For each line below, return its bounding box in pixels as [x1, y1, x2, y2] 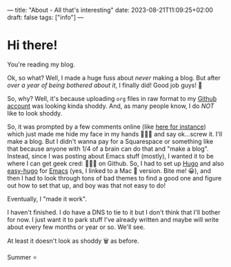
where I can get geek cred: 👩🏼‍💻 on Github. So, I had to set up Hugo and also [7, 159, 224, 167]
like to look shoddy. [7, 109, 63, 117]
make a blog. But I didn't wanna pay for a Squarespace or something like [7, 137, 214, 145]
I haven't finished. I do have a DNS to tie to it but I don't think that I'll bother [7, 208, 221, 217]
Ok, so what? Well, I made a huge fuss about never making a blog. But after [7, 73, 221, 82]
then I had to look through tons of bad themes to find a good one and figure [7, 174, 222, 182]
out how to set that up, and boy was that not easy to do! [7, 181, 166, 190]
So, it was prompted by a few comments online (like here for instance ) [7, 122, 207, 131]
